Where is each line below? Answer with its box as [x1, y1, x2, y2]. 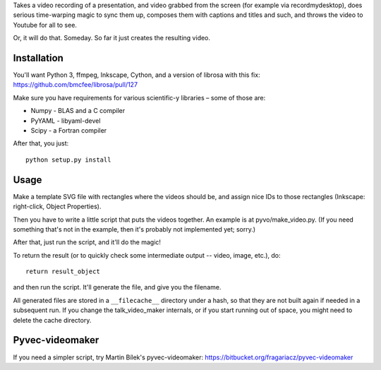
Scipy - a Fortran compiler [30, 126, 107, 135]
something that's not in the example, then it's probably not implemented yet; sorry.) [13, 225, 256, 233]
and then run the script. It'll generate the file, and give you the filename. [13, 283, 222, 292]
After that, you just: [13, 139, 69, 148]
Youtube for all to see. [13, 20, 78, 29]
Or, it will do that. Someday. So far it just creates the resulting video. [13, 34, 211, 42]
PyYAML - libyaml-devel [30, 117, 101, 125]
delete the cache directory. [13, 316, 92, 324]
